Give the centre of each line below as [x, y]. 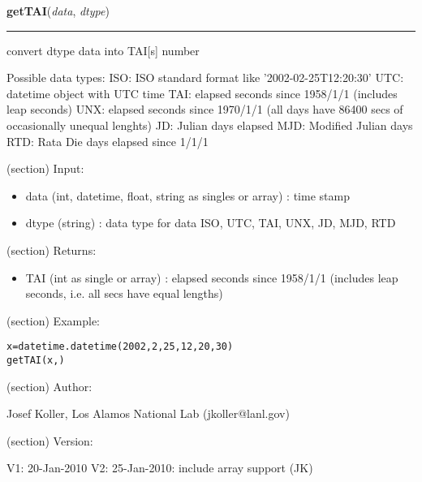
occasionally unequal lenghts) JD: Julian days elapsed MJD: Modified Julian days [210, 125]
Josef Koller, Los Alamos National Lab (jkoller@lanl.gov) [148, 413]
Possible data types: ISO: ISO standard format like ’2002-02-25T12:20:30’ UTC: [205, 77]
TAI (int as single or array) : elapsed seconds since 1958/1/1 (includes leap [212, 277]
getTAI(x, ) [36, 360]
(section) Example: [53, 320]
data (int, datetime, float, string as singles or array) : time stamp [187, 195]
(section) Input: [45, 168]
